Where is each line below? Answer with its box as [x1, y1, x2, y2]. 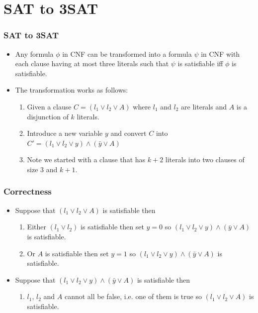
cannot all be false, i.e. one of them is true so [64, 291, 202, 302]
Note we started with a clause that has [27, 154, 146, 165]
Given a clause [27, 101, 72, 111]
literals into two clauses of [165, 154, 245, 165]
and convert [110, 128, 147, 138]
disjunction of [27, 111, 69, 121]
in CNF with [201, 48, 240, 59]
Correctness [3, 185, 52, 198]
